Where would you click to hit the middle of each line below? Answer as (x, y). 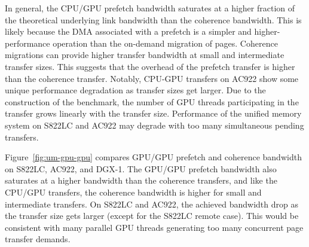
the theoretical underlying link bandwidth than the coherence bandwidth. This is (153, 19)
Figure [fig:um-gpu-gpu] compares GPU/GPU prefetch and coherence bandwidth (153, 157)
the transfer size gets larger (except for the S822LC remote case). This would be (152, 216)
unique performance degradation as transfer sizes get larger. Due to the (135, 90)
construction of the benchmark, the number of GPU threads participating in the (152, 101)
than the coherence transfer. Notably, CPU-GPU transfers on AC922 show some (152, 78)
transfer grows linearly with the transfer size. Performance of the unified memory (153, 113)
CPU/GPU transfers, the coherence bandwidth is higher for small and (133, 192)
